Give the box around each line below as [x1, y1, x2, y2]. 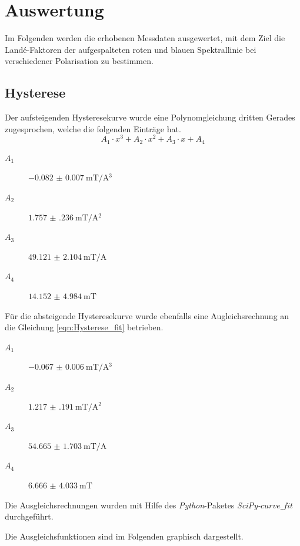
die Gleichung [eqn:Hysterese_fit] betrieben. [5, 321, 164, 333]
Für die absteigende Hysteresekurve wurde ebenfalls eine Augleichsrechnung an [5, 309, 289, 321]
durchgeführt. [5, 510, 54, 522]
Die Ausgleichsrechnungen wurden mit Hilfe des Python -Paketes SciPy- [5, 498, 261, 511]
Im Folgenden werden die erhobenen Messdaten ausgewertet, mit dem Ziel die [5, 32, 285, 44]
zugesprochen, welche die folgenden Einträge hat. [5, 122, 181, 135]
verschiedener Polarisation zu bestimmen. [5, 55, 154, 67]
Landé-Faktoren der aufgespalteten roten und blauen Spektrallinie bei [5, 43, 256, 55]
